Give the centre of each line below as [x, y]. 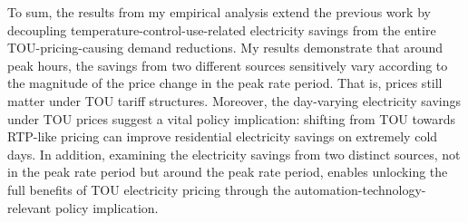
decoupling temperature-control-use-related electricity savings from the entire [222, 29]
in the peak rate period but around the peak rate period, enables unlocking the [228, 172]
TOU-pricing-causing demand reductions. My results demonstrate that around [225, 48]
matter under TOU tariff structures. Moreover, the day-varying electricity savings [234, 100]
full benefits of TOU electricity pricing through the [149, 189]
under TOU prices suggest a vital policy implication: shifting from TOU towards [232, 118]
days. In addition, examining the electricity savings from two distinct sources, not [234, 154]
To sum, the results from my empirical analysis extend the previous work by [219, 12]
